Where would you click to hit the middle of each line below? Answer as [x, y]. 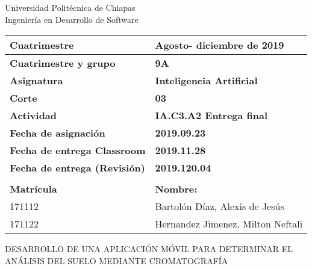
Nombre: [176, 189]
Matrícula [33, 189]
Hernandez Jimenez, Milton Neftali [229, 224]
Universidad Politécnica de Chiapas [70, 7]
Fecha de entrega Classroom [78, 150]
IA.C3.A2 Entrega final [211, 116]
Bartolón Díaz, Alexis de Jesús [220, 206]
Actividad [33, 116]
